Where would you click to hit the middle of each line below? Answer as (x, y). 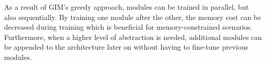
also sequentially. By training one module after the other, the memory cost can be (133, 17)
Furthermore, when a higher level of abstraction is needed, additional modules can (133, 37)
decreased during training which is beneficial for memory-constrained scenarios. (128, 27)
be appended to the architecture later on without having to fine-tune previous (126, 47)
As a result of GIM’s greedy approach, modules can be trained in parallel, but (127, 7)
